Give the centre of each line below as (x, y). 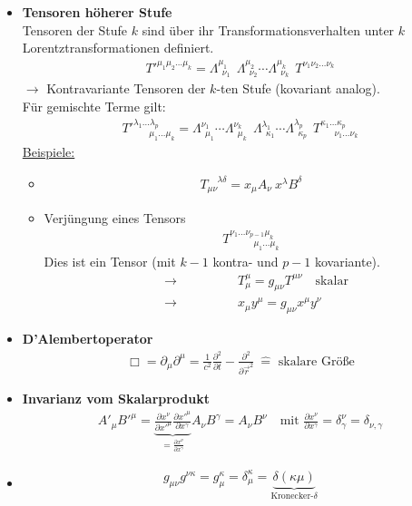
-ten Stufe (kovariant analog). (298, 88)
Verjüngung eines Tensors (115, 218)
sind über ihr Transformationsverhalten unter (268, 29)
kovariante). (347, 262)
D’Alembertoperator (88, 339)
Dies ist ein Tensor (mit (110, 262)
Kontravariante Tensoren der (126, 88)
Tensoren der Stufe (75, 29)
